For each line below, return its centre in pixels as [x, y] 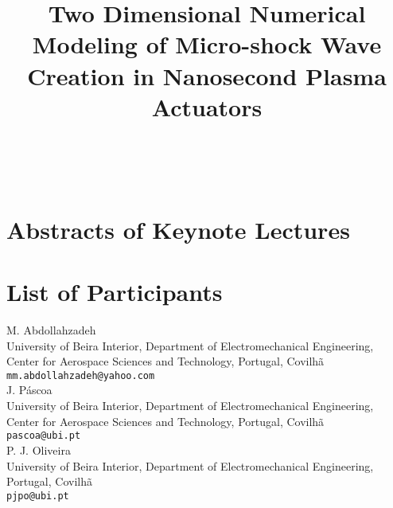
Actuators [207, 106]
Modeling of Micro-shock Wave [207, 44]
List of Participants [115, 292]
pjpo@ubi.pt [38, 496]
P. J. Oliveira [39, 449]
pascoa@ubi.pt [44, 436]
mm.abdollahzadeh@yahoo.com [81, 375]
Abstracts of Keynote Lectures [178, 229]
